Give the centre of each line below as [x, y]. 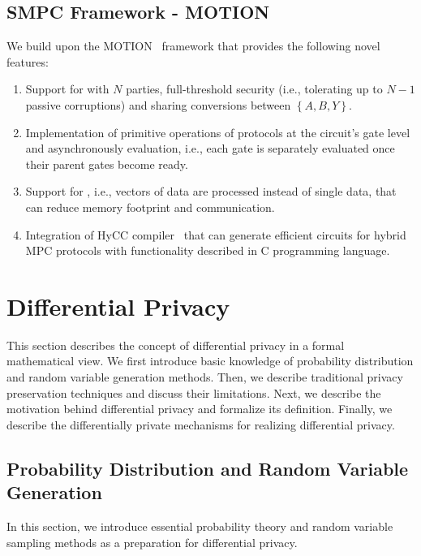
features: [28, 61]
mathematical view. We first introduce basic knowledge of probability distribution [210, 361]
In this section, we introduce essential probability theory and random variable [200, 526]
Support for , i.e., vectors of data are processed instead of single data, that [211, 191]
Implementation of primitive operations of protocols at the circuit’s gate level [218, 132]
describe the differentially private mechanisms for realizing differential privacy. [201, 424]
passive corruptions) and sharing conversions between [158, 104]
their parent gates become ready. [107, 164]
